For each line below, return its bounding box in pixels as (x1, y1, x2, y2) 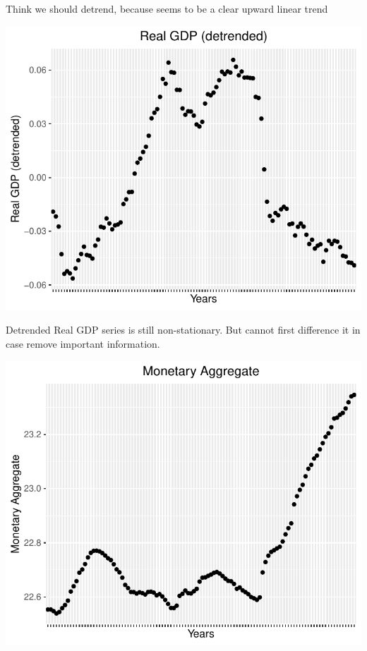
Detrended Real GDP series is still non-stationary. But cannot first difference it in (6, 322, 361, 337)
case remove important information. (6, 336, 160, 351)
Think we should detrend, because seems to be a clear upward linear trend (6, 1, 328, 16)
